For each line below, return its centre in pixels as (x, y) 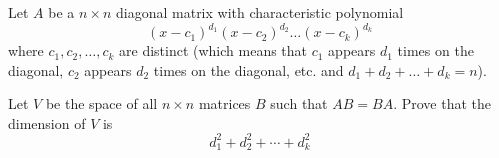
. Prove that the (442, 103)
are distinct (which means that (213, 50)
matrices (224, 103)
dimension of (47, 122)
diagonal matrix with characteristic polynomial (260, 12)
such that (299, 103)
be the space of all (101, 103)
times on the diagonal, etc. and (248, 69)
